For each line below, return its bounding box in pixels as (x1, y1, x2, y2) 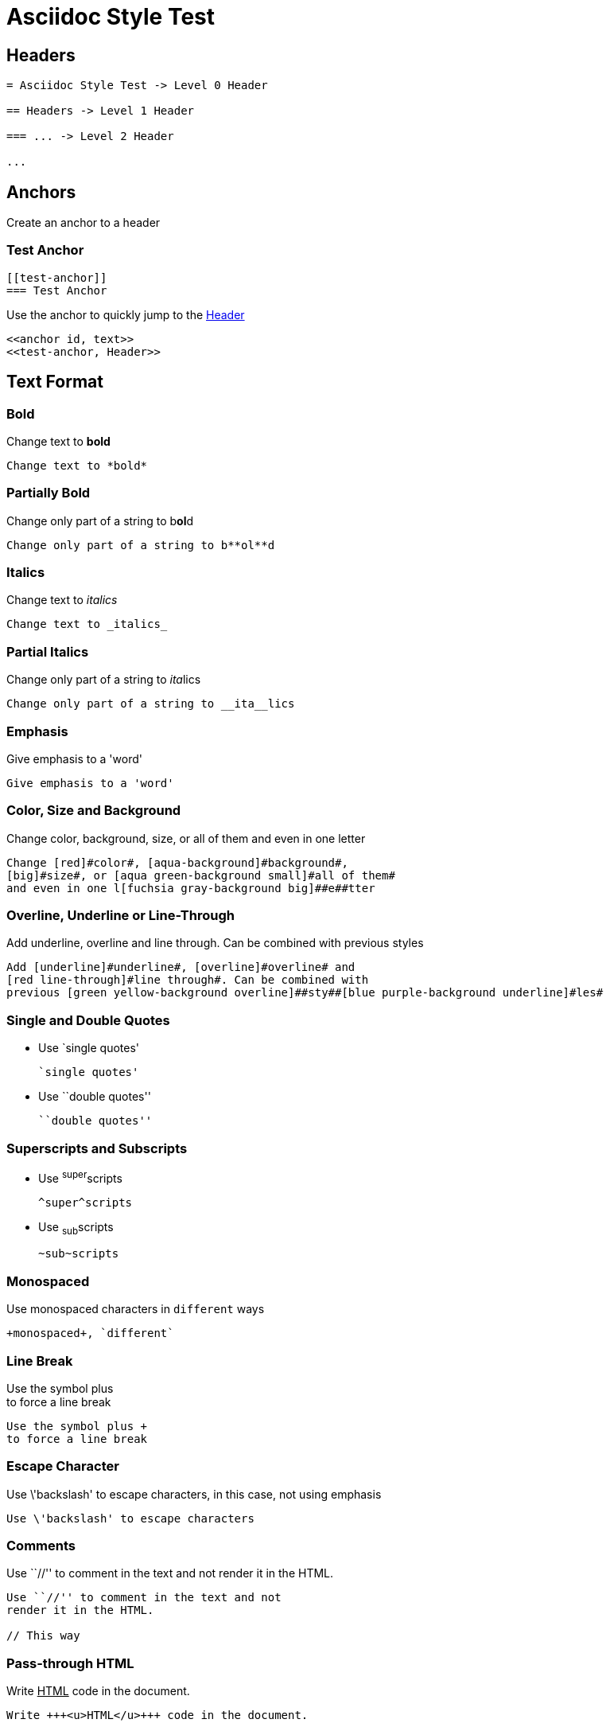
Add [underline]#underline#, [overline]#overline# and (6, 961, 356, 974)
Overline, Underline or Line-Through (6, 907, 235, 924)
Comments (6, 1538, 76, 1554)
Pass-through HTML (6, 1655, 134, 1671)
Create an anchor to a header (6, 216, 161, 230)
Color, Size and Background (6, 802, 181, 819)
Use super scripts (38, 1168, 122, 1185)
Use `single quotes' (38, 1041, 139, 1055)
